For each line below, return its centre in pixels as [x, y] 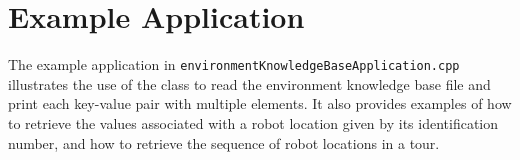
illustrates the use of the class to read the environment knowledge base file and [249, 83]
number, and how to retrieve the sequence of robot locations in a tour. [224, 142]
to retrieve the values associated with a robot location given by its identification [253, 122]
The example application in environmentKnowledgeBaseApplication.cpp [234, 64]
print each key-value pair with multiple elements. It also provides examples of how [260, 103]
